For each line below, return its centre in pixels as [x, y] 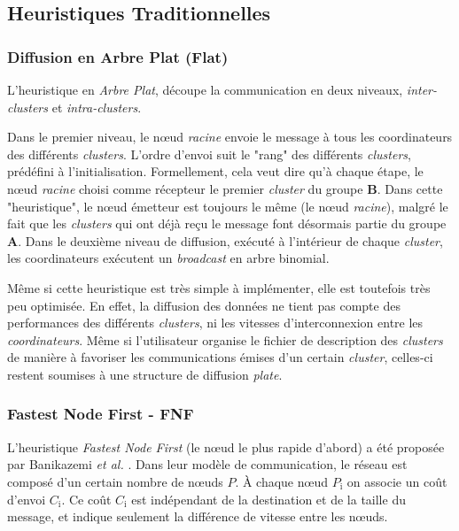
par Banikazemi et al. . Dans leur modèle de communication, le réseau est [207, 464]
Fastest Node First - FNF [101, 414]
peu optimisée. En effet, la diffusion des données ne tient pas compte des [204, 305]
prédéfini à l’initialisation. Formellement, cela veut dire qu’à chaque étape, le [215, 171]
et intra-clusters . [97, 107]
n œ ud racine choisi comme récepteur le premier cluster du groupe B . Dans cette [225, 188]
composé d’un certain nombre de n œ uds [115, 481]
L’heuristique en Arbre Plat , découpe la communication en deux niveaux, [205, 89]
